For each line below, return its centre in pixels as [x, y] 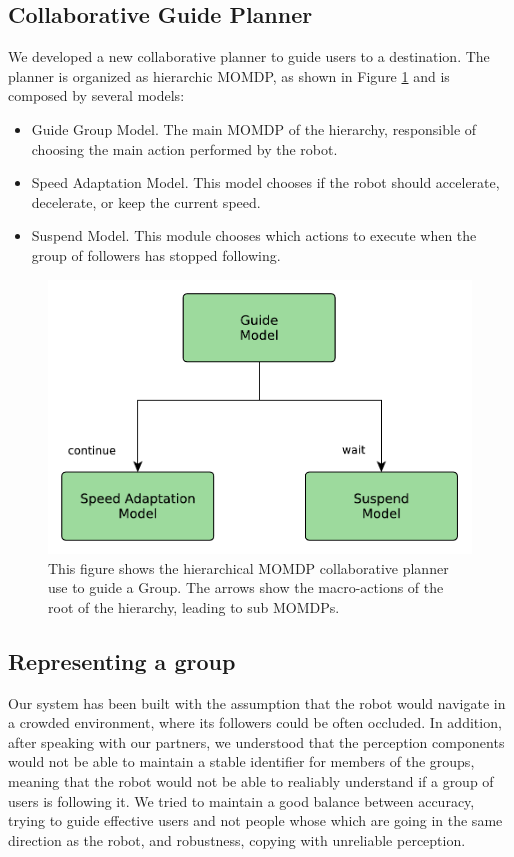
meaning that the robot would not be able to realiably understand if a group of [251, 781]
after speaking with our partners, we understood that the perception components [256, 741]
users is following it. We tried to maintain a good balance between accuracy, [241, 800]
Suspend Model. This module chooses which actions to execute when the [254, 235]
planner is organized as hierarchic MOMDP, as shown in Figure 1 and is [229, 75]
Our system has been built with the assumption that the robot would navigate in [257, 702]
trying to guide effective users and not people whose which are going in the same [255, 820]
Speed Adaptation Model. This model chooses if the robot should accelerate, [265, 182]
